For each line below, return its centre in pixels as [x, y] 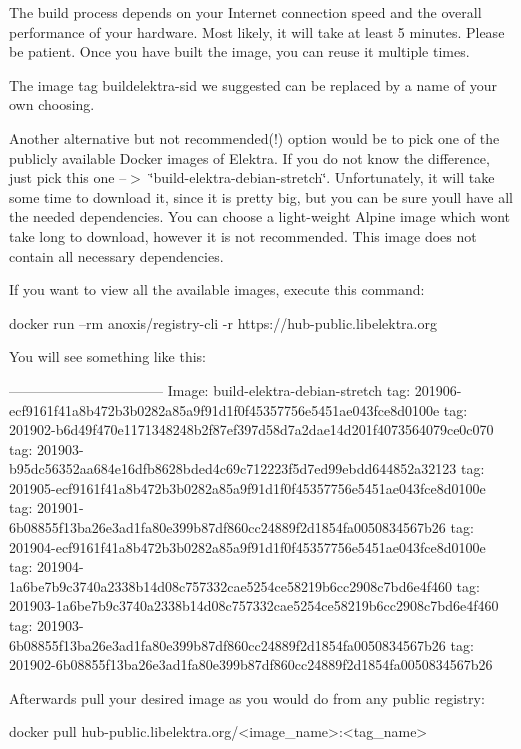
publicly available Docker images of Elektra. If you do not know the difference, [249, 157]
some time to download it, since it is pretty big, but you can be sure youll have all [261, 196]
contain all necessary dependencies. [116, 255]
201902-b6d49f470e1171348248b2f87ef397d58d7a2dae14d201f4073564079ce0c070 [251, 429]
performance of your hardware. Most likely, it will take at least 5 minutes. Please [257, 31]
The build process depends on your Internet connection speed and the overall [245, 12]
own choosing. [52, 104]
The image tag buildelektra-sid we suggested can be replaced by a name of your [253, 84]
